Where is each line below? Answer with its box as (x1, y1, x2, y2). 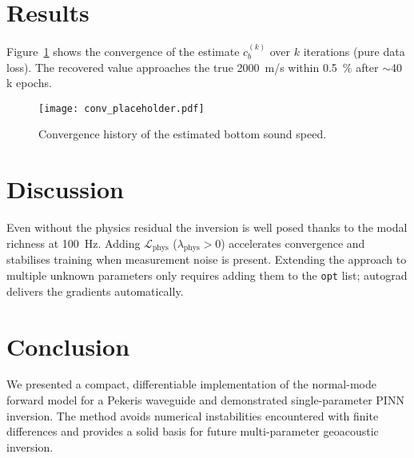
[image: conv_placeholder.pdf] (38, 102, 205, 114)
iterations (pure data (303, 42, 405, 59)
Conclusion (6, 329, 130, 362)
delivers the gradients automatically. (6, 282, 184, 299)
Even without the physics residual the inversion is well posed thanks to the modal (6, 219, 408, 236)
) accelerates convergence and (221, 234, 365, 251)
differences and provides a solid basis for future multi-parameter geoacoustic (6, 423, 379, 440)
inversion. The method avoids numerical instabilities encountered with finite (6, 407, 379, 424)
